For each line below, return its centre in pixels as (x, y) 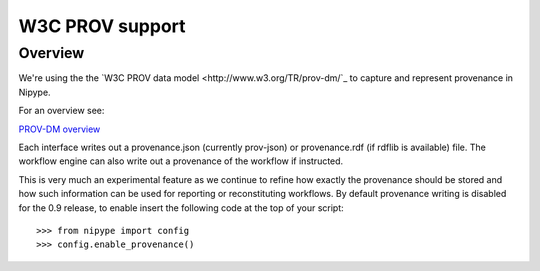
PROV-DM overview (59, 129)
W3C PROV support (102, 26)
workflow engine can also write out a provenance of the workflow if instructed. (181, 161)
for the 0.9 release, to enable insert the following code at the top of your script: (181, 207)
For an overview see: (61, 111)
